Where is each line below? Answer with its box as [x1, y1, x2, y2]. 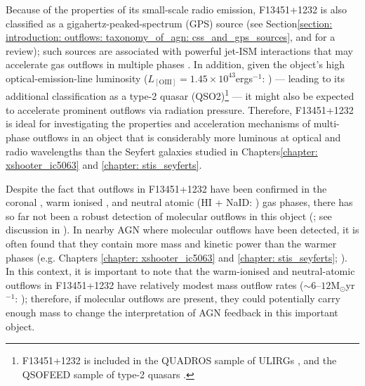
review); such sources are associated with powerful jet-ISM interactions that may [6, 43, 353, 58]
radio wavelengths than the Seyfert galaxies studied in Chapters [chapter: [6, 143, 318, 158]
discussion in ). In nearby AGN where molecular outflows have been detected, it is [6, 222, 359, 237]
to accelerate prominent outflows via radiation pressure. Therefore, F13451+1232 [6, 102, 354, 117]
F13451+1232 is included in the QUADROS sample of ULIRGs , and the [22, 353, 337, 368]
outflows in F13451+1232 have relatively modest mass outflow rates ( [6, 277, 304, 292]
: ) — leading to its [262, 70, 345, 85]
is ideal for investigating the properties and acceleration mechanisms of [6, 116, 311, 131]
